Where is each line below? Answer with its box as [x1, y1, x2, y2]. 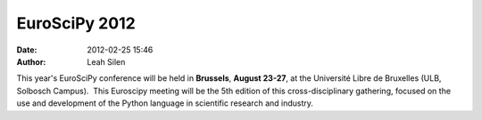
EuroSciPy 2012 [16, 13, 136, 33]
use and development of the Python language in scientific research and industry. [16, 98, 314, 108]
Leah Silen [87, 56, 126, 67]
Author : [16, 56, 46, 67]
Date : [16, 44, 37, 55]
